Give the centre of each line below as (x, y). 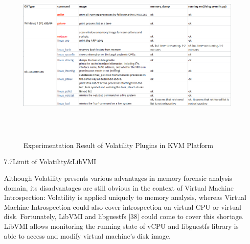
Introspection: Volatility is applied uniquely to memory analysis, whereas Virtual (125, 197)
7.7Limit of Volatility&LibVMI (50, 161)
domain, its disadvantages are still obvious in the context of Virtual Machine (119, 187)
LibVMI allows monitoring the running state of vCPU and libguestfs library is (121, 226)
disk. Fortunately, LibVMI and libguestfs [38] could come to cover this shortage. (124, 216)
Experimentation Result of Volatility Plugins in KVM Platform (119, 145)
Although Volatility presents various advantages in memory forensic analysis (118, 178)
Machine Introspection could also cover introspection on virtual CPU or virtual (123, 207)
